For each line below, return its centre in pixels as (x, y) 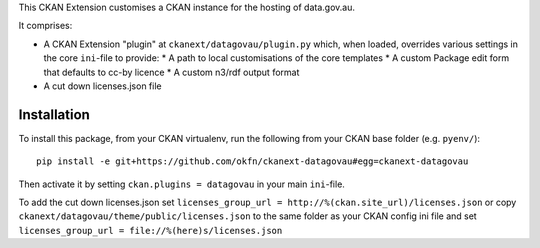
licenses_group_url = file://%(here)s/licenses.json (150, 230)
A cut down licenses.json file (102, 86)
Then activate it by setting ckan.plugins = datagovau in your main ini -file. (181, 184)
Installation (54, 114)
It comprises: (45, 26)
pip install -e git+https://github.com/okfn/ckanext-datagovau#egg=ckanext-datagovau (252, 161)
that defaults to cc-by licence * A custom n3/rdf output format (171, 72)
